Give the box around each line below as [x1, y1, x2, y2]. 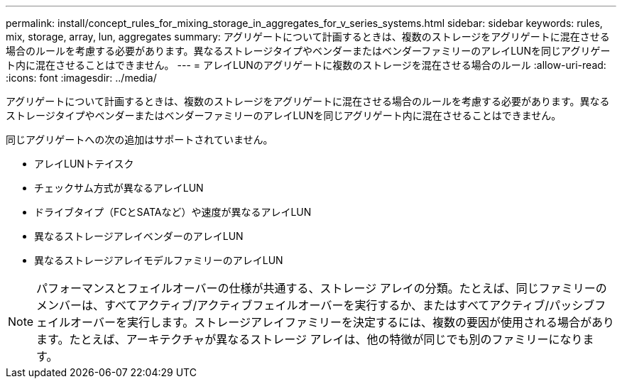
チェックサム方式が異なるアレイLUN [34, 182, 204, 194]
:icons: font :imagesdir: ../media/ [6, 72, 157, 84]
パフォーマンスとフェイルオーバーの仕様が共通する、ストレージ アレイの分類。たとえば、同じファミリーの [36, 281, 607, 295]
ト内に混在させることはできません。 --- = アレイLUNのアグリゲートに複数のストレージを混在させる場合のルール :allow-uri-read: [6, 59, 606, 71]
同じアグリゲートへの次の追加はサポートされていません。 [6, 133, 273, 146]
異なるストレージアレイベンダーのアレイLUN [34, 230, 244, 242]
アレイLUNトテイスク [34, 158, 134, 170]
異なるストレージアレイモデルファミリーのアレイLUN [34, 254, 283, 266]
